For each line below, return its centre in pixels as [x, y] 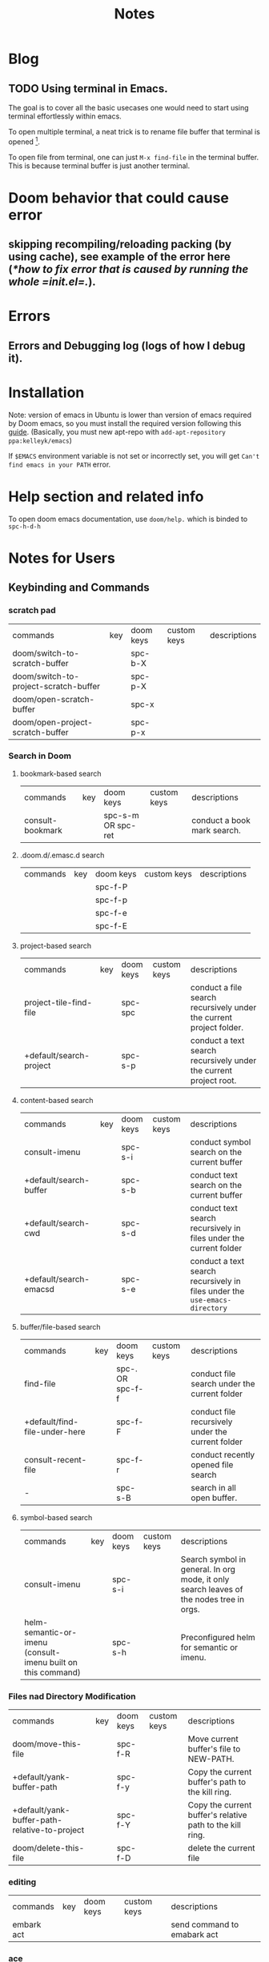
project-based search [56, 945]
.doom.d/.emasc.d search [62, 855]
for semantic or [209, 1647]
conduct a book [221, 820]
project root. [214, 1080]
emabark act [195, 1935]
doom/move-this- [47, 1744]
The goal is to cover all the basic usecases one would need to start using [129, 108]
